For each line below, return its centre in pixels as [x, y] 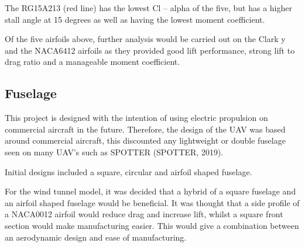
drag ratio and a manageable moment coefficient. [92, 62]
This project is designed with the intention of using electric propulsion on [136, 118]
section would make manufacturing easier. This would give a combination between [152, 225]
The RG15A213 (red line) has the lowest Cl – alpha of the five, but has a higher [148, 8]
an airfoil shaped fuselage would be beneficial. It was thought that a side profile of [152, 202]
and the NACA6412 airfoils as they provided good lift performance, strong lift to [150, 50]
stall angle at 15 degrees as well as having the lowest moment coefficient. [135, 19]
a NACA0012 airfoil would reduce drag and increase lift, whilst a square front [144, 214]
